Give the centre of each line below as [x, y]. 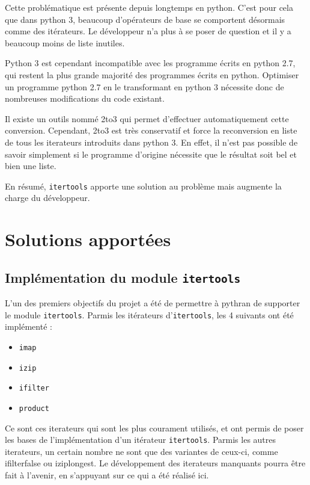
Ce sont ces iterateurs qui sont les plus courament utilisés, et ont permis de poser [154, 428]
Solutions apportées [88, 239]
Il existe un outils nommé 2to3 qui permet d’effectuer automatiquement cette [147, 118]
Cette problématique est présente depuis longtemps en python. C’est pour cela [149, 7]
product [34, 408]
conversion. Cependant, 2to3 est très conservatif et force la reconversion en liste [151, 130]
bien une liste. [31, 166]
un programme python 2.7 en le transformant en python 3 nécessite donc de [144, 86]
